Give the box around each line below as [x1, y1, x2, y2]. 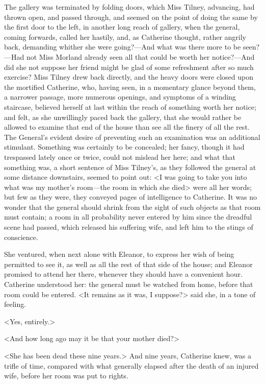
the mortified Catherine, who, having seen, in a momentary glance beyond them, [4, 81, 256, 92]
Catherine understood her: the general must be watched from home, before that [4, 279, 253, 290]
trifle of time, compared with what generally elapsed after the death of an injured [4, 360, 259, 371]
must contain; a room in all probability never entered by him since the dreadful [4, 211, 252, 222]
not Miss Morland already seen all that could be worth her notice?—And [26, 51, 255, 62]
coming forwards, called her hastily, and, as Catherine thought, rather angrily [4, 31, 247, 42]
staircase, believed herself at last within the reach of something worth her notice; [4, 101, 256, 112]
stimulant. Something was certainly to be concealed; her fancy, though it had [4, 141, 245, 152]
